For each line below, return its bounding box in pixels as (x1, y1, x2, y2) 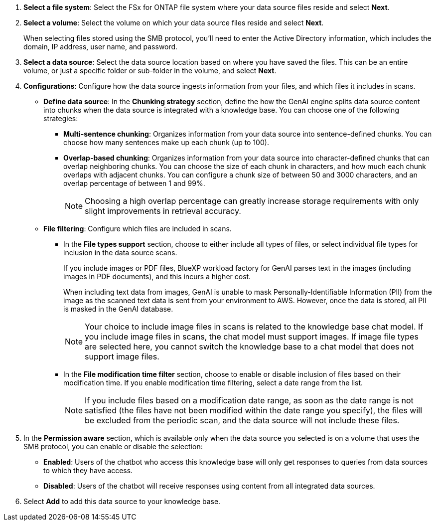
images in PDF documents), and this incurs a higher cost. (63, 272, 251, 281)
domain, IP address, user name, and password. (23, 42, 178, 51)
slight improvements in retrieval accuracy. (85, 206, 241, 216)
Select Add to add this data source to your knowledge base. (23, 497, 221, 506)
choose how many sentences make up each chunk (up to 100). (63, 138, 269, 147)
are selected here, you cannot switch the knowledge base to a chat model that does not (85, 342, 414, 351)
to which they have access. (43, 466, 133, 475)
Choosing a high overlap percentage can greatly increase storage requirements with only (85, 196, 419, 206)
